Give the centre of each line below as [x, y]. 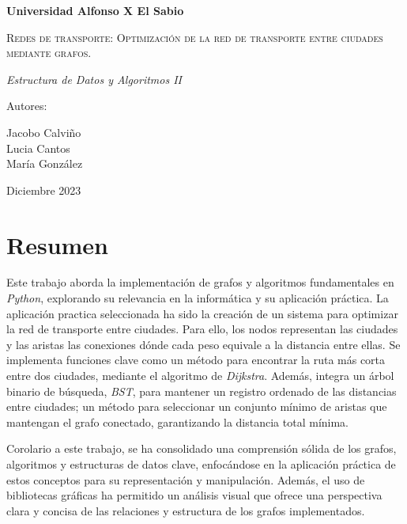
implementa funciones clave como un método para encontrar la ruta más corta [196, 360]
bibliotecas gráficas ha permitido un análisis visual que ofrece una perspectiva [194, 495]
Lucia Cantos [38, 148]
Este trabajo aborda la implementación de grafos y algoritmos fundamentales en [200, 282]
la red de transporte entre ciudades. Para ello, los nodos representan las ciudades [202, 329]
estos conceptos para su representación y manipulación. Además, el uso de [186, 479]
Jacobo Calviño [44, 132]
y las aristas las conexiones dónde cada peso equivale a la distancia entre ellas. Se [203, 344]
